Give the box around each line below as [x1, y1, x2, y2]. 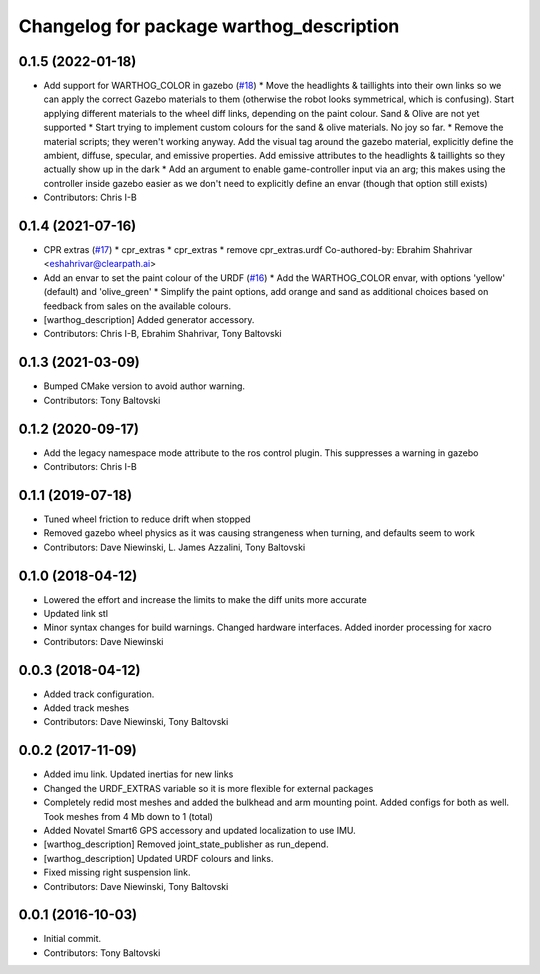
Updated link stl [43, 608, 109, 620]
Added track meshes [43, 702, 130, 714]
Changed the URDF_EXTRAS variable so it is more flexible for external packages [43, 782, 374, 794]
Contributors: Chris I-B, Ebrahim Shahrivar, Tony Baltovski [43, 328, 282, 340]
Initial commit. [43, 933, 102, 945]
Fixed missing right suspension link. [43, 866, 191, 879]
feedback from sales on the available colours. [43, 300, 232, 312]
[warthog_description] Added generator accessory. [43, 314, 255, 326]
